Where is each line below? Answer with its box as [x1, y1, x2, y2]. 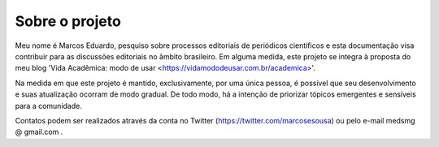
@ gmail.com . [15, 127, 63, 137]
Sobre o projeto [15, 12, 121, 30]
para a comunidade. [15, 101, 83, 110]
